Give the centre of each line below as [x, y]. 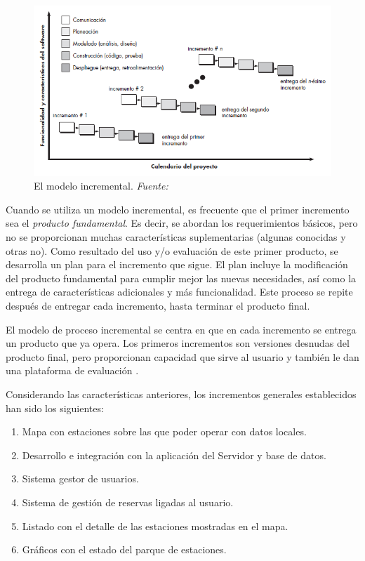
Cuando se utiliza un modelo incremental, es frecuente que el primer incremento [178, 209]
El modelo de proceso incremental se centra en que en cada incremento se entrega [181, 329]
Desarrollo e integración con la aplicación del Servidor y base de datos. [174, 455]
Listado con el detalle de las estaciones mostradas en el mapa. [155, 526]
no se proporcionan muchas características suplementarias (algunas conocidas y [176, 237]
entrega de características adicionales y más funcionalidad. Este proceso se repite [179, 292]
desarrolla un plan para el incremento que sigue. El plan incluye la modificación [177, 264]
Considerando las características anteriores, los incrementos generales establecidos [181, 394]
